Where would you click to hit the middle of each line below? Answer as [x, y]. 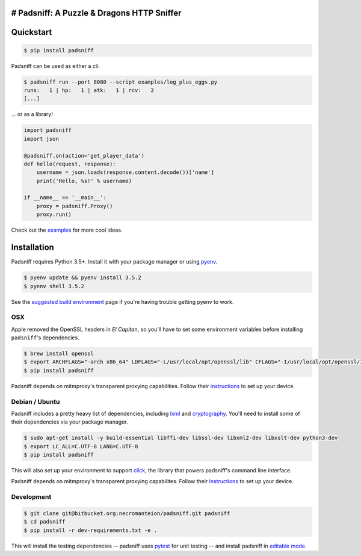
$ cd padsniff [45, 522]
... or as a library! [32, 114]
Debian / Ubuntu [35, 401]
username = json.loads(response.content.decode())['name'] [125, 172]
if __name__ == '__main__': [65, 198]
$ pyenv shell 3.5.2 [54, 286]
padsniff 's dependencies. [45, 338]
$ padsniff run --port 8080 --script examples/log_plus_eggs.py [121, 82]
